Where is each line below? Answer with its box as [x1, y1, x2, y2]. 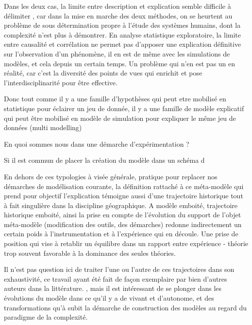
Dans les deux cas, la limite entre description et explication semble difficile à [4, 1, 231, 11]
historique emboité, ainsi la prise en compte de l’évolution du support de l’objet [4, 210, 241, 220]
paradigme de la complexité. [4, 312, 88, 322]
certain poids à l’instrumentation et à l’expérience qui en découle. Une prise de [4, 229, 238, 239]
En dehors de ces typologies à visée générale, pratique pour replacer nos [4, 171, 218, 181]
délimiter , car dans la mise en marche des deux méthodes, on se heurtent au [4, 10, 233, 20]
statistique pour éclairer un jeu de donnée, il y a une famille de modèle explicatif [4, 103, 244, 113]
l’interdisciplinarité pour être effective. [4, 77, 118, 87]
